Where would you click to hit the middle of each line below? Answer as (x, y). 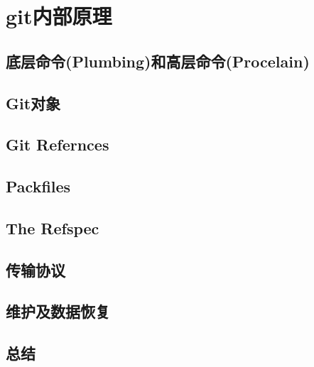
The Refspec (53, 228)
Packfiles (38, 186)
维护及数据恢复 (58, 311)
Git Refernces (58, 144)
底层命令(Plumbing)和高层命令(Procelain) (158, 61)
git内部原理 (59, 16)
